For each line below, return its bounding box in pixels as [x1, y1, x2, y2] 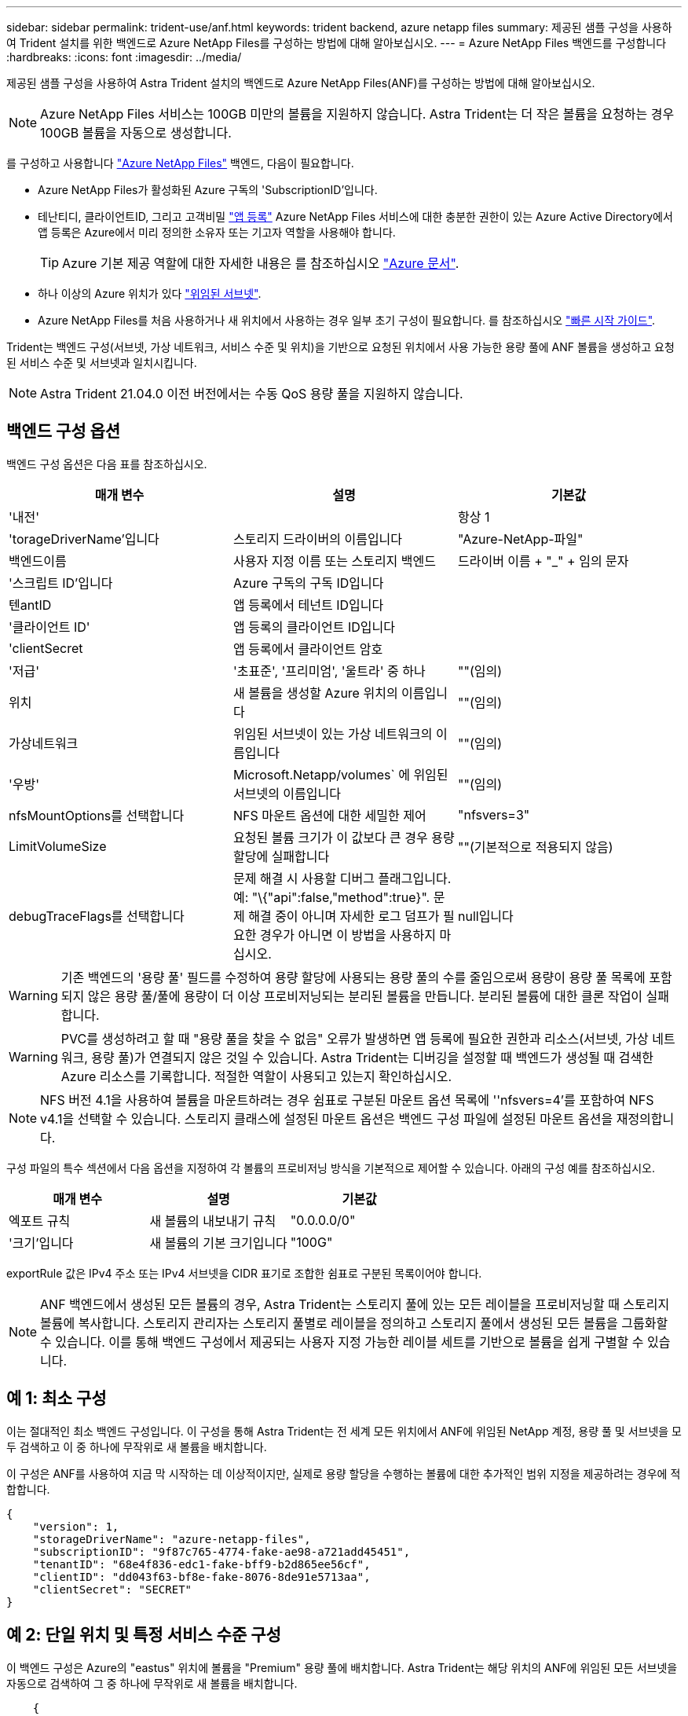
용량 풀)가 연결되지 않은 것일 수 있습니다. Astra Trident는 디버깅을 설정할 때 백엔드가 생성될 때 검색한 [91, 1049, 653, 1065]
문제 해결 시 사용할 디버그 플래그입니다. [232, 870, 452, 886]
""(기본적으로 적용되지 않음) [457, 838, 613, 855]
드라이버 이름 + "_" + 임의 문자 [457, 552, 629, 569]
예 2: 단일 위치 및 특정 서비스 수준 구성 [6, 1625, 281, 1645]
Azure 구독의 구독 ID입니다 [232, 574, 384, 591]
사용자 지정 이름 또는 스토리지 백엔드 [232, 552, 437, 569]
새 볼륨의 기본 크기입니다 [149, 1234, 287, 1251]
